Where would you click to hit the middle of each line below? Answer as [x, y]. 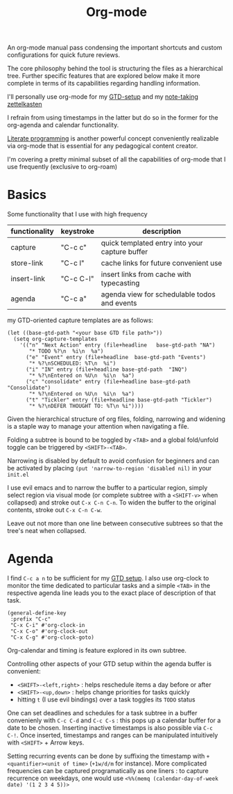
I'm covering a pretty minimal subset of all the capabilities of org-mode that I [116, 159]
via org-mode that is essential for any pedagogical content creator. [103, 146]
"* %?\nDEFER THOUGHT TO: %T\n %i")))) [86, 406]
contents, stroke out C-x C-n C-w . [55, 510]
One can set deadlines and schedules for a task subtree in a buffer [102, 713]
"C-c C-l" [77, 279]
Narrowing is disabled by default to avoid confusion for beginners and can [113, 461]
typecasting [120, 283]
